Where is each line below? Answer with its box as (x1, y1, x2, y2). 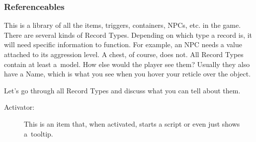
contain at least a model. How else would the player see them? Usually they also (4, 59, 250, 69)
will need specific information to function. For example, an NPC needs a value (4, 39, 242, 50)
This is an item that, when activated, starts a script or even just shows (24, 118, 240, 129)
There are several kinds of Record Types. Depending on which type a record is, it (4, 29, 253, 40)
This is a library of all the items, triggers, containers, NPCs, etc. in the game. (4, 20, 241, 30)
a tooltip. (24, 128, 53, 139)
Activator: (4, 102, 35, 112)
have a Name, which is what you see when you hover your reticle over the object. (4, 69, 251, 79)
